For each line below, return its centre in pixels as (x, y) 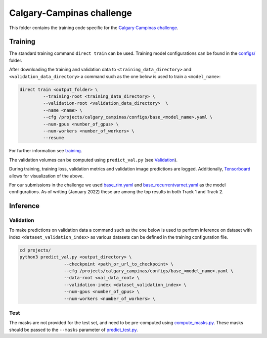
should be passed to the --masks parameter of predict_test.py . (73, 330)
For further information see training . (45, 151)
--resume (53, 138)
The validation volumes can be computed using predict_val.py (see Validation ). (93, 160)
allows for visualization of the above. (46, 176)
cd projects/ (35, 250)
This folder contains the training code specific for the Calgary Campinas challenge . (94, 28)
